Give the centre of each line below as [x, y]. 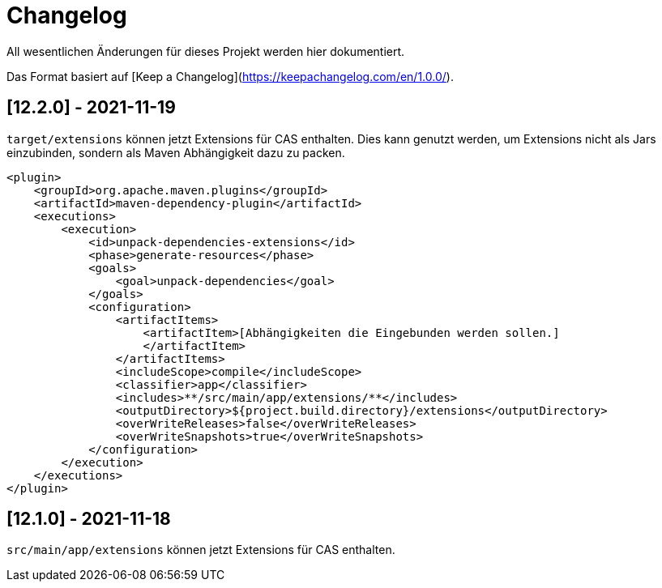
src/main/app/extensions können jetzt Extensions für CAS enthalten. [201, 550]
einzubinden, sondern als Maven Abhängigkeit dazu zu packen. [176, 152]
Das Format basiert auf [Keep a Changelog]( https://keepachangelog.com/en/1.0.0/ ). [230, 76]
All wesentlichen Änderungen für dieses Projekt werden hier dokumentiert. [206, 51]
